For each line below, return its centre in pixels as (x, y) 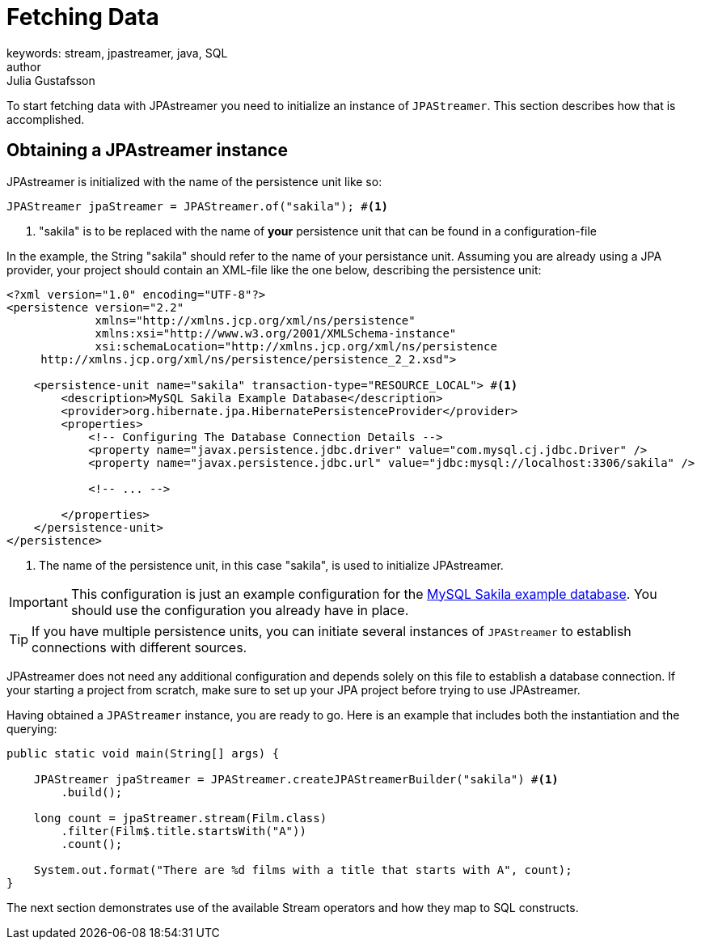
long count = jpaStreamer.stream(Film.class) (180, 818)
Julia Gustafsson (51, 80)
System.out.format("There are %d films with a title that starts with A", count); (303, 870)
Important (38, 602)
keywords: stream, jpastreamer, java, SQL (117, 53)
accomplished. (46, 119)
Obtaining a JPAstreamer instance (147, 151)
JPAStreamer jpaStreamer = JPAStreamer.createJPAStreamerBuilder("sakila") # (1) (296, 779)
